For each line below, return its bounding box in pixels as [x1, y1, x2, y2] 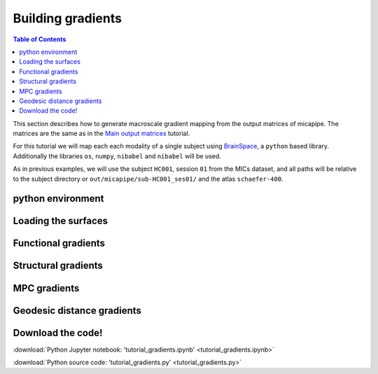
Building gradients [13, 11, 122, 26]
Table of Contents [13, 35, 66, 43]
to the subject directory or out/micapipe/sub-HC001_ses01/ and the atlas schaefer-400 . [13, 174, 283, 183]
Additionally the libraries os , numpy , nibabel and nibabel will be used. [13, 151, 222, 160]
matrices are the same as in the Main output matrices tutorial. [13, 130, 190, 138]
